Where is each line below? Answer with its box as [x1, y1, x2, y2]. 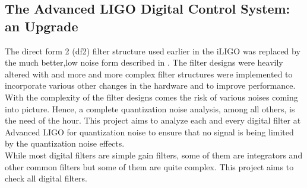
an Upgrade [5, 17, 78, 35]
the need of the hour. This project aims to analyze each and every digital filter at [5, 114, 301, 127]
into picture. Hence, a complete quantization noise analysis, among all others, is [5, 102, 295, 115]
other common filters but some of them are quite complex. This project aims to [5, 160, 294, 173]
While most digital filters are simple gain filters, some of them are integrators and [5, 148, 303, 161]
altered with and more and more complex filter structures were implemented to [5, 67, 293, 80]
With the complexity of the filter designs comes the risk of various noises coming [5, 90, 298, 103]
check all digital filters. [5, 172, 87, 184]
